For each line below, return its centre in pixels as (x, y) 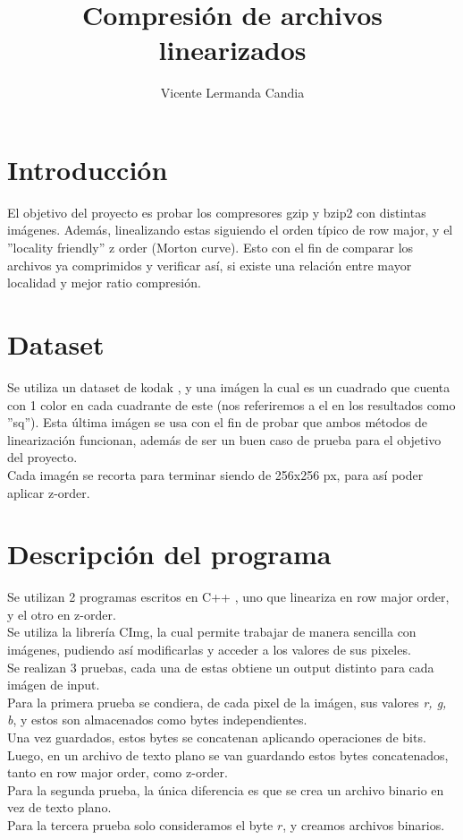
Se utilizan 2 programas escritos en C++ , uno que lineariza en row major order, (228, 597)
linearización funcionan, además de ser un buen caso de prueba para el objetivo (224, 439)
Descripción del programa (169, 554)
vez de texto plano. (59, 807)
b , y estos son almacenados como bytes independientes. (157, 720)
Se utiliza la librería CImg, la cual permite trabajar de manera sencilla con (212, 632)
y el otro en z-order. (62, 614)
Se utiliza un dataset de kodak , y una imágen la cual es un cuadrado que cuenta (229, 386)
